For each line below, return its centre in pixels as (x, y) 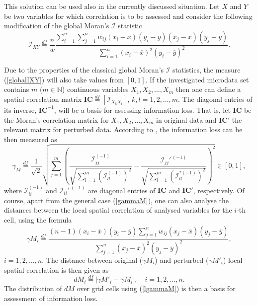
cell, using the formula (38, 219)
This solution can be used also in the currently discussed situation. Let (112, 6)
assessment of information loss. (51, 298)
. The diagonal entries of (215, 99)
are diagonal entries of (122, 190)
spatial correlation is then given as (56, 269)
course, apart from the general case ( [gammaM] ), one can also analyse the (116, 200)
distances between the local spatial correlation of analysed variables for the (118, 210)
